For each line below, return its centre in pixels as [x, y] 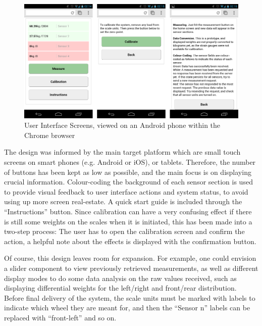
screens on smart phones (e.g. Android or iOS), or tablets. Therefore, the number [130, 162]
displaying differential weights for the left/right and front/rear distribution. [120, 288]
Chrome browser [50, 135]
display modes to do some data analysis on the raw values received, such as [120, 278]
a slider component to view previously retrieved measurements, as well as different [131, 268]
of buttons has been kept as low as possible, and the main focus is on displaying [128, 172]
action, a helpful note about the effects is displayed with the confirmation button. [130, 241]
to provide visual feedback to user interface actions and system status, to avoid [126, 191]
